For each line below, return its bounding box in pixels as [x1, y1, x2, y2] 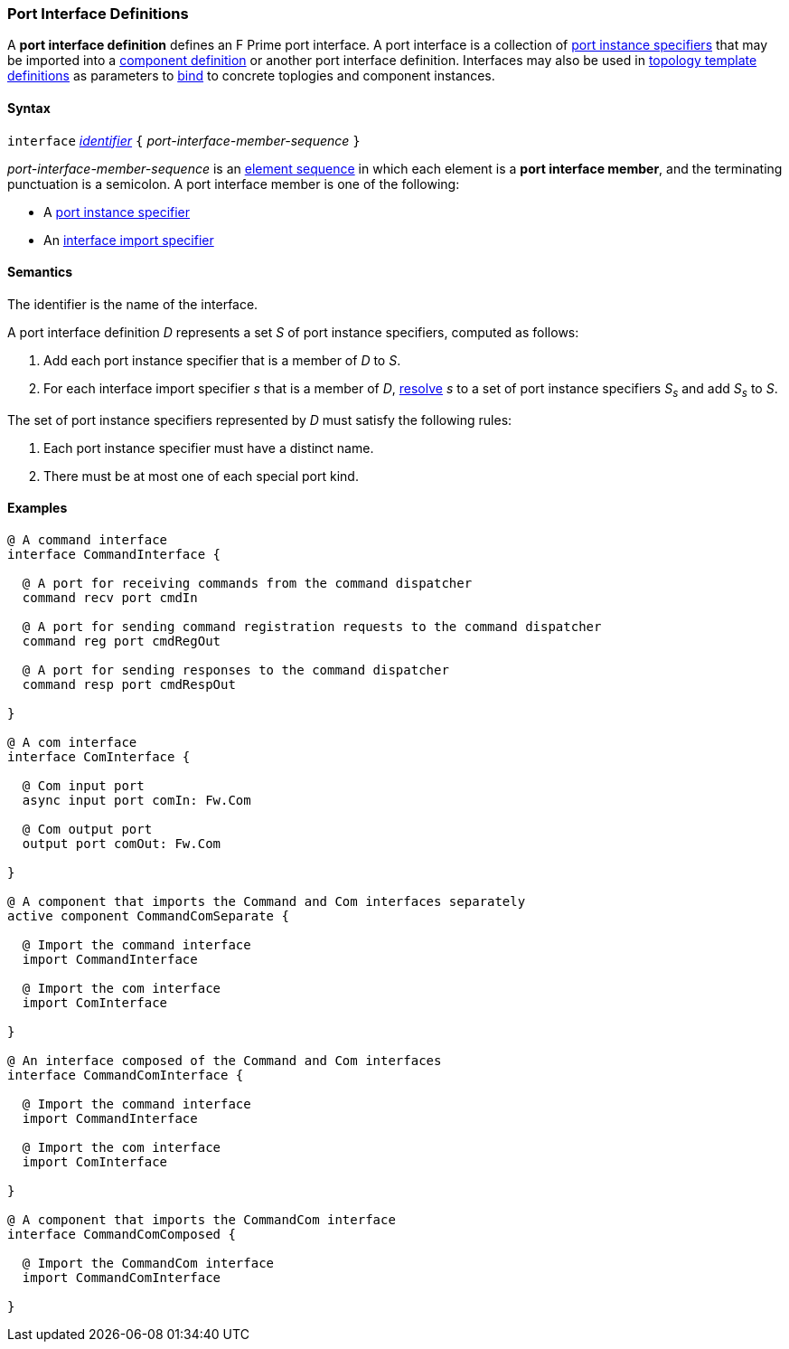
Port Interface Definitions [7, 5, 189, 23]
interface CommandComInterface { [7, 1067, 244, 1082]
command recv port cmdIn [22, 590, 198, 605]
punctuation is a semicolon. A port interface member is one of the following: [7, 175, 460, 192]
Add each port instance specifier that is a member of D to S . [43, 352, 401, 368]
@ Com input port [22, 778, 145, 793]
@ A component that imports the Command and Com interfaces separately [7, 893, 526, 909]
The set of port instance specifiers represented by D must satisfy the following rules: [7, 411, 512, 428]
